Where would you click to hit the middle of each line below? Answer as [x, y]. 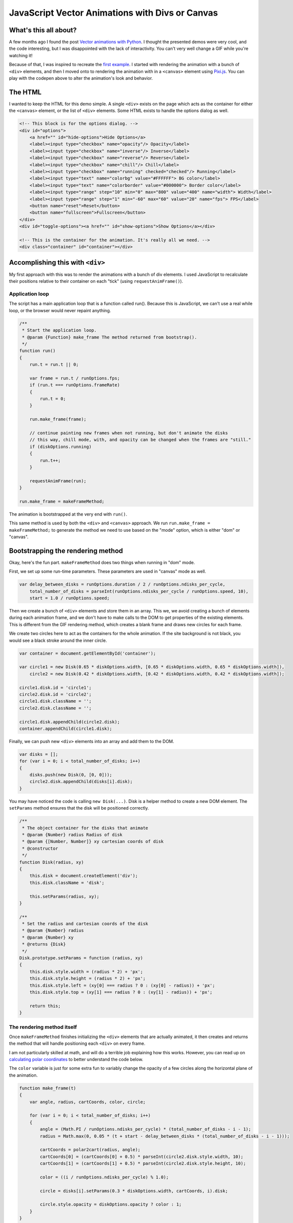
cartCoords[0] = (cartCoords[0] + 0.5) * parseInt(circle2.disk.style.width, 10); [142, 1156]
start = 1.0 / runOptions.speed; [70, 598]
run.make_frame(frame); [58, 419]
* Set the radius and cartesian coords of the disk [85, 924]
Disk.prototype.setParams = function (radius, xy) [81, 958]
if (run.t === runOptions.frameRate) [75, 385]
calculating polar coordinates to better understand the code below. [76, 1060]
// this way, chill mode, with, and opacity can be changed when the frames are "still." [140, 440]
